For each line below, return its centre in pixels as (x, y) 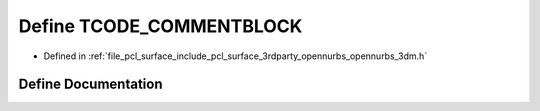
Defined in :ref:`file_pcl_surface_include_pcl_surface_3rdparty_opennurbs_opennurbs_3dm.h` (235, 56)
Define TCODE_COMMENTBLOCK (160, 26)
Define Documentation (90, 84)
